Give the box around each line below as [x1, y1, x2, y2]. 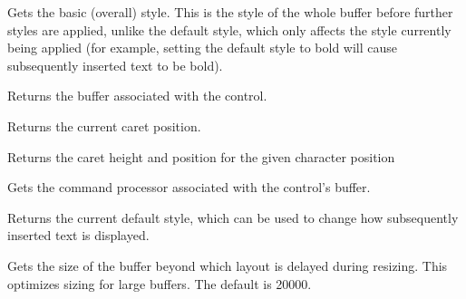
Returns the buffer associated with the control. [7, 86, 267, 105]
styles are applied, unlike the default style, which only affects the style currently [7, 20, 451, 39]
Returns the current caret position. [7, 116, 201, 135]
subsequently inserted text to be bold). [7, 55, 223, 74]
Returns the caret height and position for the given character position [7, 147, 395, 166]
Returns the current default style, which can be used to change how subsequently [7, 207, 459, 227]
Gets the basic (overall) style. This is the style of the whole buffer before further [7, 3, 453, 21]
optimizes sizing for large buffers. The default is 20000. [7, 274, 312, 293]
